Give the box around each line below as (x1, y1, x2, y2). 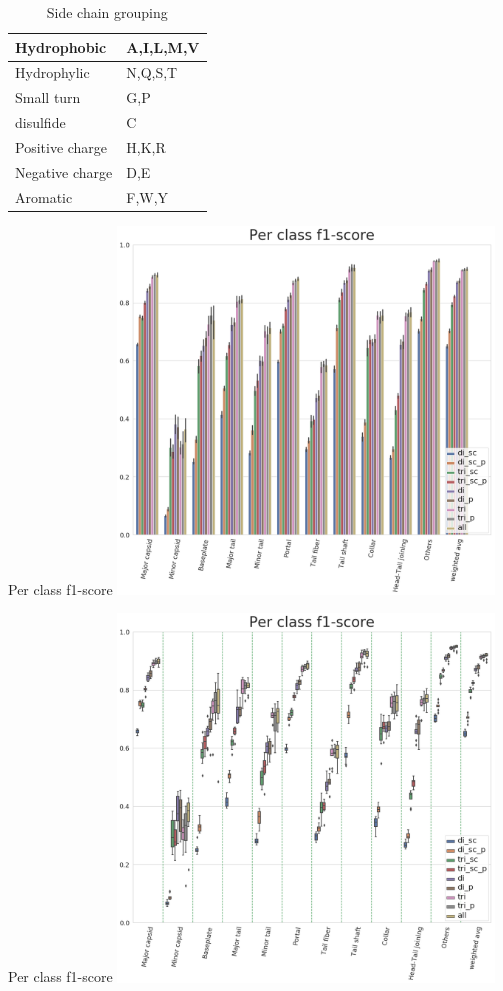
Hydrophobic (15, 36, 107, 57)
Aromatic (15, 186, 73, 207)
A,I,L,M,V (126, 36, 200, 57)
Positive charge (15, 136, 108, 157)
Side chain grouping (46, 2, 168, 22)
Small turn (15, 87, 81, 108)
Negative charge (15, 161, 113, 182)
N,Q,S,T (126, 62, 178, 83)
